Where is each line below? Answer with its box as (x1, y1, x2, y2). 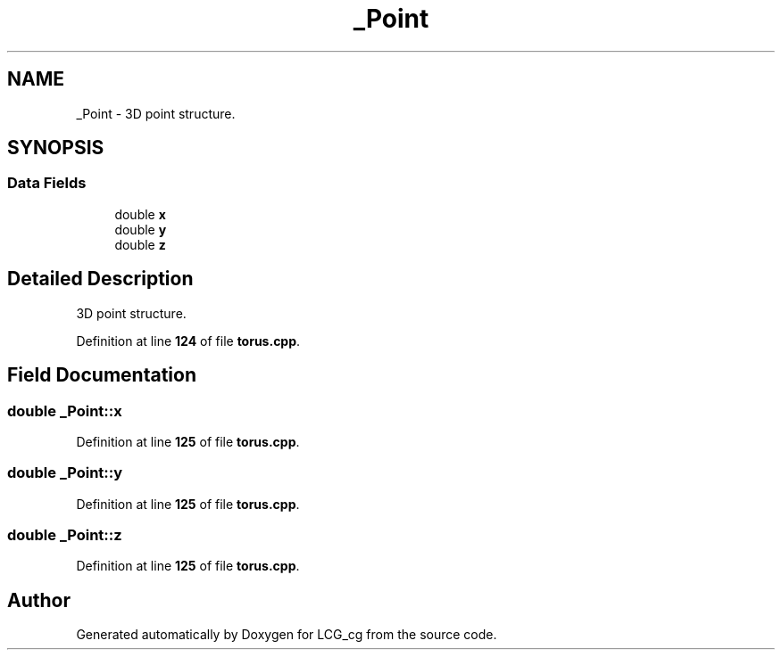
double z (114, 236, 166, 252)
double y (114, 221, 167, 237)
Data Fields (7, 174, 87, 193)
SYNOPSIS (7, 136, 104, 160)
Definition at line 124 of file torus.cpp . (76, 333, 301, 349)
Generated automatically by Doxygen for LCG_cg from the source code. (76, 627, 497, 643)
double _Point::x (7, 401, 122, 420)
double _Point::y (7, 464, 123, 482)
